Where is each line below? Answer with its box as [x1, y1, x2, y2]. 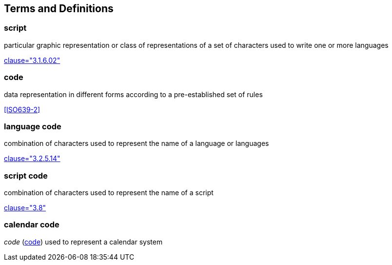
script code [4, 170, 48, 181]
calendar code [4, 220, 59, 230]
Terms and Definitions [4, 2, 114, 15]
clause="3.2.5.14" [4, 154, 60, 163]
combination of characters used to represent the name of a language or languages [4, 139, 269, 148]
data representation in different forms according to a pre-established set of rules [4, 90, 263, 99]
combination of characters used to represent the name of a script [4, 188, 214, 197]
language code [4, 121, 61, 131]
